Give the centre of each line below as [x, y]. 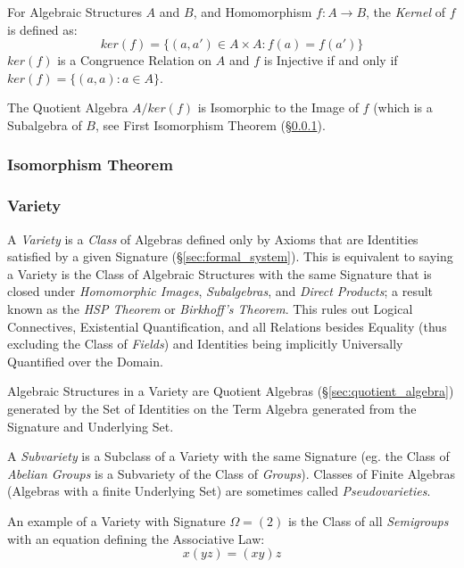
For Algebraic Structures [75, 12]
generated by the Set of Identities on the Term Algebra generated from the [212, 408]
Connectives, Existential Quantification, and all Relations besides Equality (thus [227, 326]
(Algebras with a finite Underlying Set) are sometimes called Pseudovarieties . [219, 491]
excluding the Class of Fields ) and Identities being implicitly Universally [205, 344]
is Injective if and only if [331, 60]
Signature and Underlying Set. [91, 426]
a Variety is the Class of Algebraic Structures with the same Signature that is [220, 273]
